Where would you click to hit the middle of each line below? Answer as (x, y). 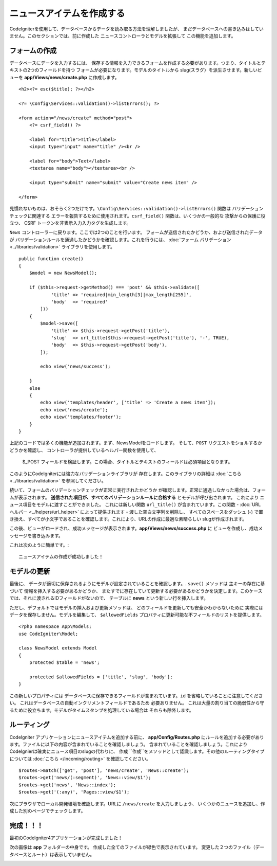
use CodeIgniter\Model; (48, 634)
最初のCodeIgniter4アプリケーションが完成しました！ (66, 838)
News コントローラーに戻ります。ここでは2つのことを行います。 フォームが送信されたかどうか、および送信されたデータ (136, 232)
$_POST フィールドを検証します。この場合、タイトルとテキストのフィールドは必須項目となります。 (127, 462)
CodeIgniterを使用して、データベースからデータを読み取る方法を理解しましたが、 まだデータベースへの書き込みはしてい (136, 29)
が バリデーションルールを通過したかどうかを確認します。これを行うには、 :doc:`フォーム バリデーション (120, 240)
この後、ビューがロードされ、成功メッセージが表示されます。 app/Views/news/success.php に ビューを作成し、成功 (134, 528)
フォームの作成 (33, 51)
